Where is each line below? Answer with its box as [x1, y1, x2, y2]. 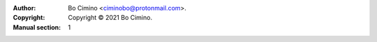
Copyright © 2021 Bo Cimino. [68, 14, 153, 22]
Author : [13, 4, 36, 12]
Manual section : [13, 23, 61, 31]
